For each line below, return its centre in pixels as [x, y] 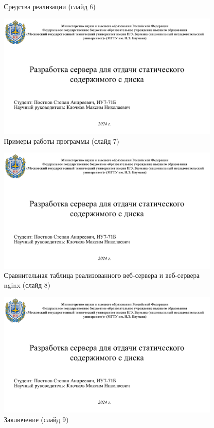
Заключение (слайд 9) [36, 419]
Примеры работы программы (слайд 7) [62, 141]
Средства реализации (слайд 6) [50, 6]
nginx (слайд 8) [27, 284]
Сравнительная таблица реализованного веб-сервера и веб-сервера [102, 275]
